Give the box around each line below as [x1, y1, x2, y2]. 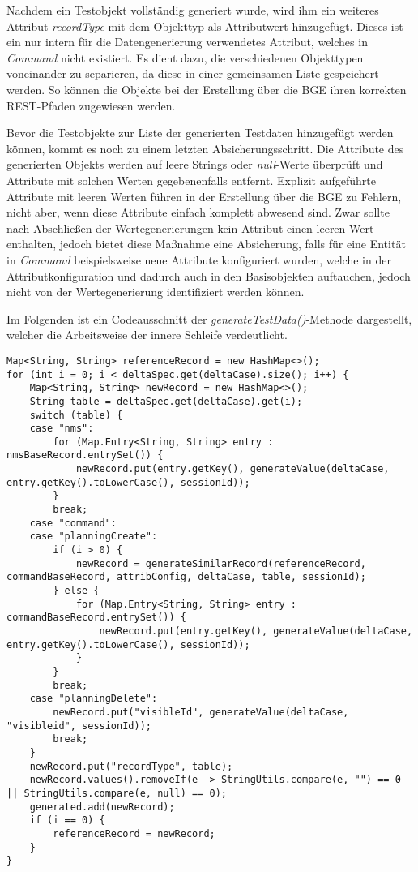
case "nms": [29, 423, 94, 435]
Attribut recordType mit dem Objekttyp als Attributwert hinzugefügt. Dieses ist [6, 17, 403, 34]
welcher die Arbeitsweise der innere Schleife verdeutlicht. [6, 326, 288, 343]
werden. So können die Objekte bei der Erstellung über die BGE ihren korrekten [6, 80, 407, 97]
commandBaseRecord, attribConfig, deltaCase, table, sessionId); [6, 571, 366, 583]
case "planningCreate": [29, 531, 158, 543]
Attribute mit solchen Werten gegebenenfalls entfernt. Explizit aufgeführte [6, 171, 376, 188]
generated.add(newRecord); [29, 801, 175, 813]
